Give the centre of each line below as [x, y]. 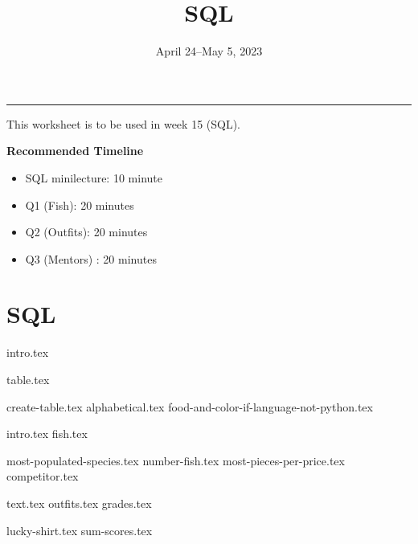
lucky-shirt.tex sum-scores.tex [80, 530]
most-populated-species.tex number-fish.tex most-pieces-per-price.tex [176, 460]
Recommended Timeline [75, 151]
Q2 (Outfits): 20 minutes [86, 232]
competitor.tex [43, 476]
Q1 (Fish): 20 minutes [80, 205]
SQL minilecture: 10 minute [94, 177]
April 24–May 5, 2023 [209, 51]
